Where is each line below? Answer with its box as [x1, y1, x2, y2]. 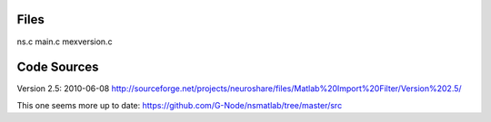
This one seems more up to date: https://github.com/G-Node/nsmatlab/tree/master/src [16, 99, 343, 110]
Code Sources [16, 60, 99, 75]
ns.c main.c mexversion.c [16, 36, 113, 47]
